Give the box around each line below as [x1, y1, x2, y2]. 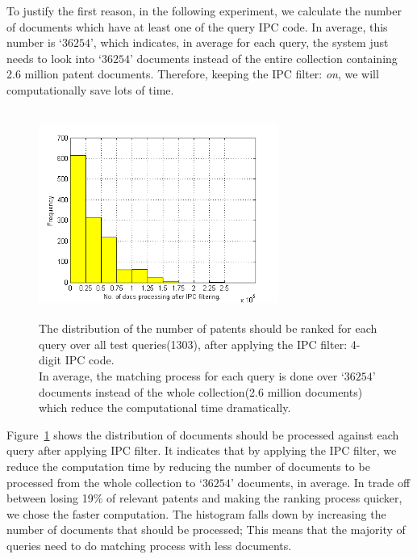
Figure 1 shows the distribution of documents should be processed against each [6, 426, 399, 443]
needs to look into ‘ [6, 49, 102, 66]
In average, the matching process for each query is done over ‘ [39, 367, 344, 384]
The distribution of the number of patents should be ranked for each [39, 320, 377, 337]
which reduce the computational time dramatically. [39, 399, 291, 416]
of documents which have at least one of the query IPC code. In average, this [6, 18, 388, 35]
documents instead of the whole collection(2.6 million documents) [39, 383, 363, 400]
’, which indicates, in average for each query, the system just [90, 34, 389, 51]
